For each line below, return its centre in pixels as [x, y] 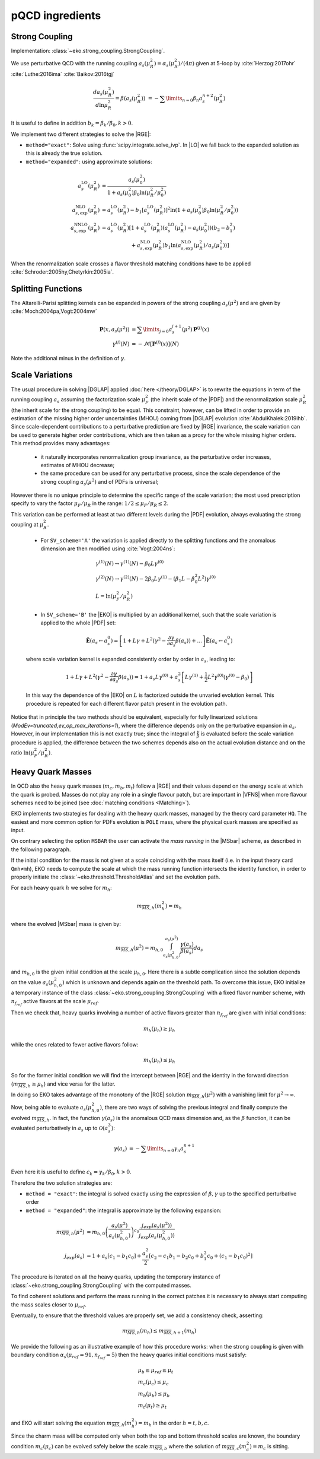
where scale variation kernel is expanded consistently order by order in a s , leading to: [130, 660]
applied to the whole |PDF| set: [78, 623]
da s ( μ [101, 93]
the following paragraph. [41, 849]
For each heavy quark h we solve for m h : [61, 889]
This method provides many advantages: [61, 443]
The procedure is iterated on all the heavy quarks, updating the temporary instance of [116, 1277]
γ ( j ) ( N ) [121, 343]
